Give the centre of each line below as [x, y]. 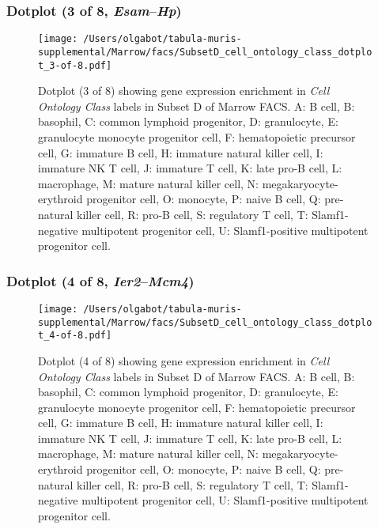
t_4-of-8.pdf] [75, 336]
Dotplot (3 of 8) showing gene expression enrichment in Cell [184, 91]
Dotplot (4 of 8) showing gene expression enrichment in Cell [184, 360]
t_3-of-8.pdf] [75, 65]
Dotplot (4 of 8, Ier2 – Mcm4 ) [100, 280]
